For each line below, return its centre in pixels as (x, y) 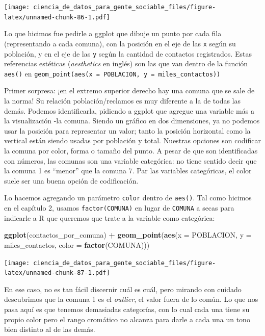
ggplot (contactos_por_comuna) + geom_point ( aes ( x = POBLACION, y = (128, 235)
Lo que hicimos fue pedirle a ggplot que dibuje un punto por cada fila (113, 33)
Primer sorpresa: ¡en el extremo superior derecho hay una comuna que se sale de (129, 91)
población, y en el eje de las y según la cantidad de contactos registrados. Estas (128, 53)
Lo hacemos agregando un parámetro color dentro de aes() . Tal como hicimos (128, 198)
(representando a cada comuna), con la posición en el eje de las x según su (120, 43)
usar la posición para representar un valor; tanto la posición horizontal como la (127, 130)
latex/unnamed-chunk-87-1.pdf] (57, 273)
